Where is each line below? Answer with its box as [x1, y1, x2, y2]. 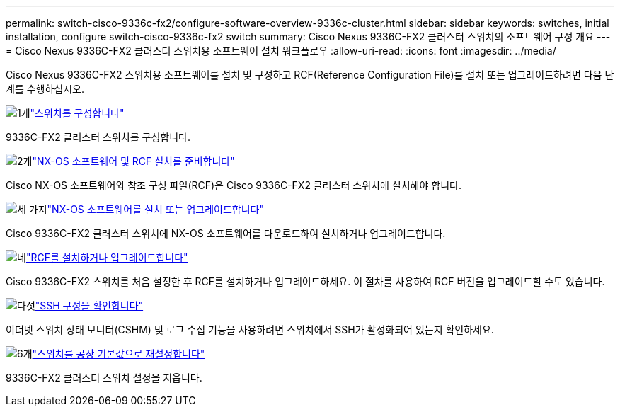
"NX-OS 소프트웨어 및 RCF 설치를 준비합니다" [32, 155, 235, 167]
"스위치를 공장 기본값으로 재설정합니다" [32, 348, 205, 360]
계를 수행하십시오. [6, 83, 85, 95]
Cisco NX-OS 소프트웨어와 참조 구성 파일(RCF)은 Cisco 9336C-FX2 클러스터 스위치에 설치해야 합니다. [6, 179, 461, 191]
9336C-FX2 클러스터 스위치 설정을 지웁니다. [6, 372, 202, 384]
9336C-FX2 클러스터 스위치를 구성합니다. [6, 131, 190, 143]
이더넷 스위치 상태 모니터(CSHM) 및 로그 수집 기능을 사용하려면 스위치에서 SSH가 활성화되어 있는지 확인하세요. [6, 324, 494, 336]
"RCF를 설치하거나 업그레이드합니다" [25, 251, 188, 263]
